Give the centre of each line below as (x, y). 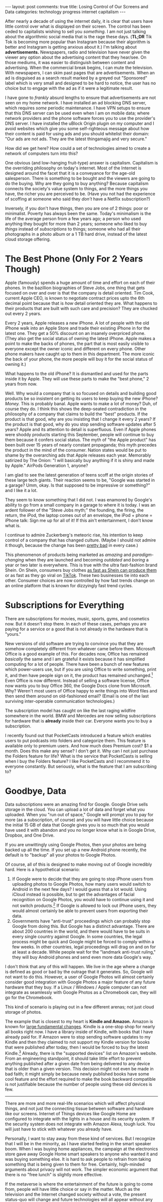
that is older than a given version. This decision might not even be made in (79, 1069)
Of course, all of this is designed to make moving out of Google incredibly (79, 864)
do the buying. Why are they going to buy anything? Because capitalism (77, 183)
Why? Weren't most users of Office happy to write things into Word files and (81, 691)
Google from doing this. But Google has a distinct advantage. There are (83, 926)
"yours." (13, 634)
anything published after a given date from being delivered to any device (78, 1063)
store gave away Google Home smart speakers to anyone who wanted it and (81, 1154)
